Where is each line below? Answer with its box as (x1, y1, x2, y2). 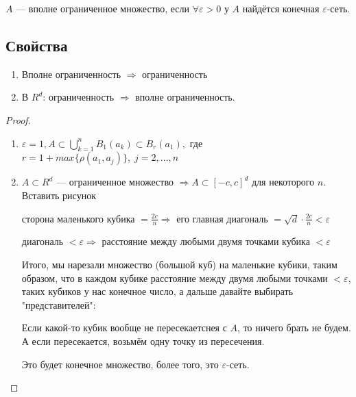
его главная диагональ (176, 211, 268, 225)
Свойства (5, 34, 68, 55)
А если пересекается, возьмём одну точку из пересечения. (21, 333, 265, 348)
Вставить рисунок (21, 188, 96, 202)
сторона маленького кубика (21, 211, 135, 225)
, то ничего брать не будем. (237, 320, 351, 335)
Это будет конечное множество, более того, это (21, 357, 219, 371)
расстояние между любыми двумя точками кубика (102, 234, 310, 248)
